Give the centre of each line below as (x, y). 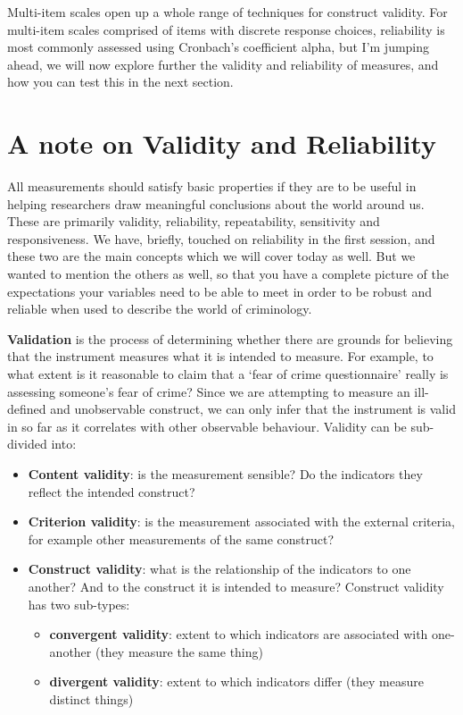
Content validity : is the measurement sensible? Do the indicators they (225, 474)
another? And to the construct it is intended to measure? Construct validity (236, 586)
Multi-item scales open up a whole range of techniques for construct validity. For (227, 12)
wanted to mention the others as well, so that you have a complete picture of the (228, 274)
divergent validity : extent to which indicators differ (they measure (236, 681)
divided (27, 444)
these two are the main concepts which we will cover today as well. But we (211, 256)
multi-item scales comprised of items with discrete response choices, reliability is (226, 29)
